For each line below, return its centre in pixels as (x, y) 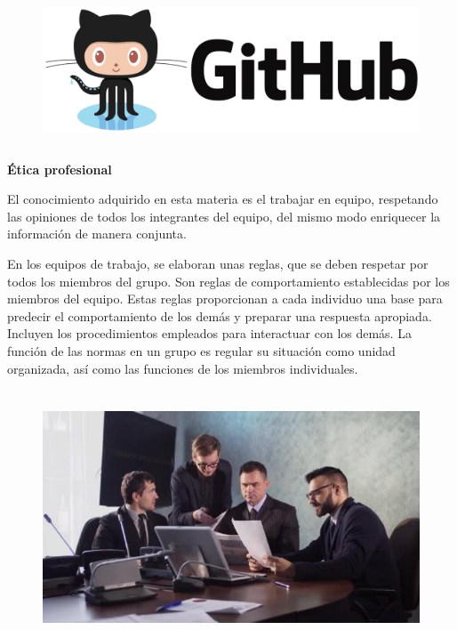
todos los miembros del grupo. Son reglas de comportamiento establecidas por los (228, 281)
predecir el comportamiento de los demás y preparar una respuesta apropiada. (220, 315)
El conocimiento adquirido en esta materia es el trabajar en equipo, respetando (223, 199)
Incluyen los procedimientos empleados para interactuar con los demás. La (209, 333)
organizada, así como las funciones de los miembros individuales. (183, 368)
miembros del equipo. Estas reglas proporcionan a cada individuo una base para (225, 299)
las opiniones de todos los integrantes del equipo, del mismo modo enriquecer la (224, 216)
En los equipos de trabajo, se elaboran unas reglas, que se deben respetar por (218, 263)
